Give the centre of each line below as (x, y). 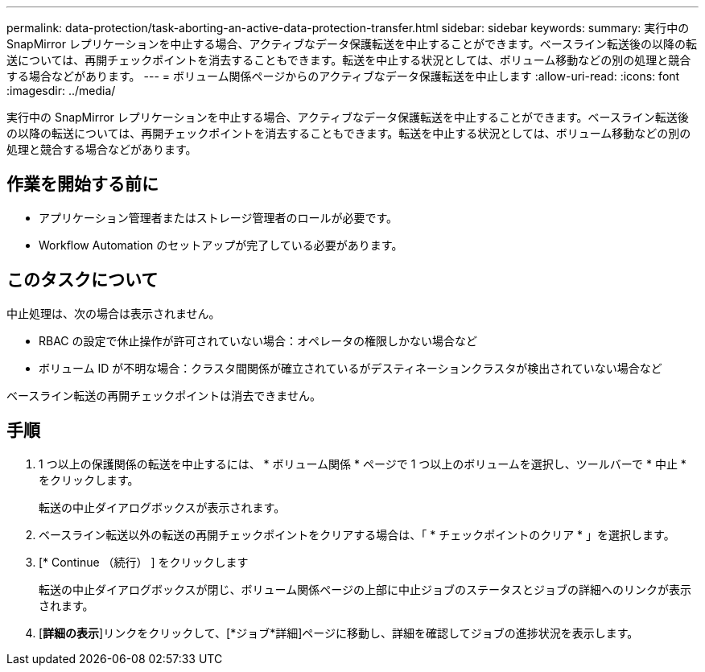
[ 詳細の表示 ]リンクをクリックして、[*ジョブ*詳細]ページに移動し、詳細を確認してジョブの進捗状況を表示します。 (339, 633)
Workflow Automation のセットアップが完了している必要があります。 (221, 245)
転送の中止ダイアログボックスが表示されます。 (162, 507)
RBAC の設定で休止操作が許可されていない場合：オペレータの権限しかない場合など (258, 340)
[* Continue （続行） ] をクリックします (144, 562)
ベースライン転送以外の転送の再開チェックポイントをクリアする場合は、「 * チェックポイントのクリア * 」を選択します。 (357, 534)
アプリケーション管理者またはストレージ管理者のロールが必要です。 (219, 217)
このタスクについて (82, 280)
